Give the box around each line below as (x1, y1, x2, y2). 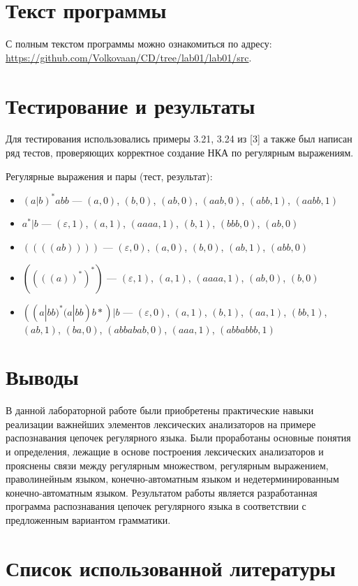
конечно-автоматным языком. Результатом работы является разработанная (6, 485, 318, 499)
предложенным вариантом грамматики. (6, 512, 171, 527)
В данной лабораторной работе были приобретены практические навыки (6, 403, 314, 418)
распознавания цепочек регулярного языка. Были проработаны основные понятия (6, 430, 351, 445)
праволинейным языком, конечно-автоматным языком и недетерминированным (6, 471, 339, 486)
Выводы (6, 362, 79, 391)
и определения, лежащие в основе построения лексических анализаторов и (6, 444, 324, 458)
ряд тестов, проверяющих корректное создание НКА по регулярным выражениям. (6, 145, 354, 160)
